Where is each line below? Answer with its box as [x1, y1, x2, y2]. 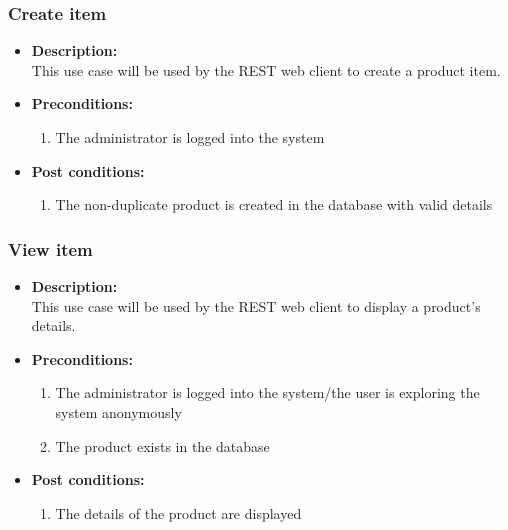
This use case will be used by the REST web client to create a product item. [31, 59, 501, 80]
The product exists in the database [55, 435, 270, 456]
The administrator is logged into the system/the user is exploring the [55, 382, 480, 403]
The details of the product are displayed [55, 502, 302, 523]
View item [8, 236, 93, 261]
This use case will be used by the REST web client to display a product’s [31, 295, 481, 316]
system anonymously [55, 401, 182, 422]
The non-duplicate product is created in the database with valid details [55, 194, 493, 215]
